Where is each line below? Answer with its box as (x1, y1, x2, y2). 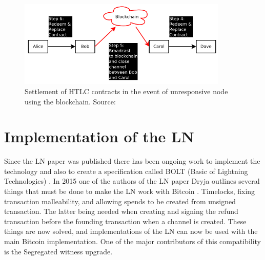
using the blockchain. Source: (25, 96, 116, 106)
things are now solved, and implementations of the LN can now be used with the (4, 226, 258, 236)
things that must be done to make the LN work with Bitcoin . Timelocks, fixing (4, 186, 255, 197)
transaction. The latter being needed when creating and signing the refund (4, 206, 238, 216)
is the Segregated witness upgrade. (4, 246, 113, 256)
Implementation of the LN (4, 126, 194, 147)
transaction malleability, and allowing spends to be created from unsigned (4, 196, 236, 206)
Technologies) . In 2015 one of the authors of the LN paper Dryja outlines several (4, 176, 260, 186)
